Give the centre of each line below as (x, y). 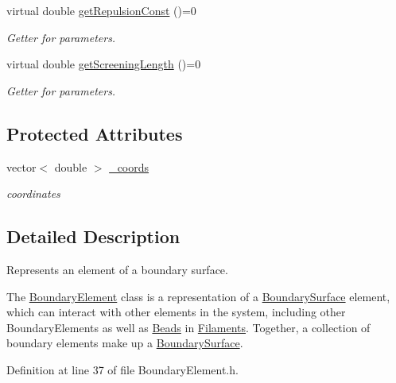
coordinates (33, 193)
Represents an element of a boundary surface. (117, 269)
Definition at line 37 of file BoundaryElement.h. (122, 369)
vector (21, 166)
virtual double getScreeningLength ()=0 (104, 64)
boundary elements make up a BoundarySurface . (125, 343)
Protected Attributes (95, 133)
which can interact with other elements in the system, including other (176, 312)
